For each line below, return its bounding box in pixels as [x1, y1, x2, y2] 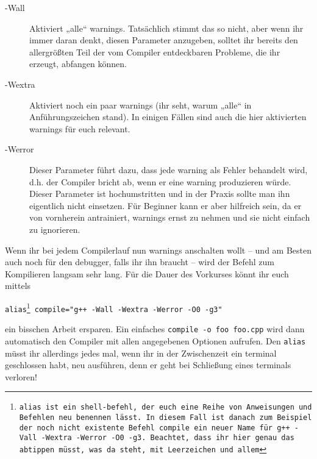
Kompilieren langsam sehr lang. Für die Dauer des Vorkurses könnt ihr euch [5, 267, 289, 280]
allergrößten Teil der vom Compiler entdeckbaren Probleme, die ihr [29, 45, 280, 58]
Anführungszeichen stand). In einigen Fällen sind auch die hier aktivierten [29, 110, 307, 123]
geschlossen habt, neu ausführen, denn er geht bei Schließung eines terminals [5, 358, 291, 371]
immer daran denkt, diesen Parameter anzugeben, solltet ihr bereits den [29, 34, 298, 46]
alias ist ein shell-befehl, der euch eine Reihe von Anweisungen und [19, 403, 312, 412]
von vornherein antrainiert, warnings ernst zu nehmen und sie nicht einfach [29, 211, 310, 224]
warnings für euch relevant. [29, 122, 130, 135]
